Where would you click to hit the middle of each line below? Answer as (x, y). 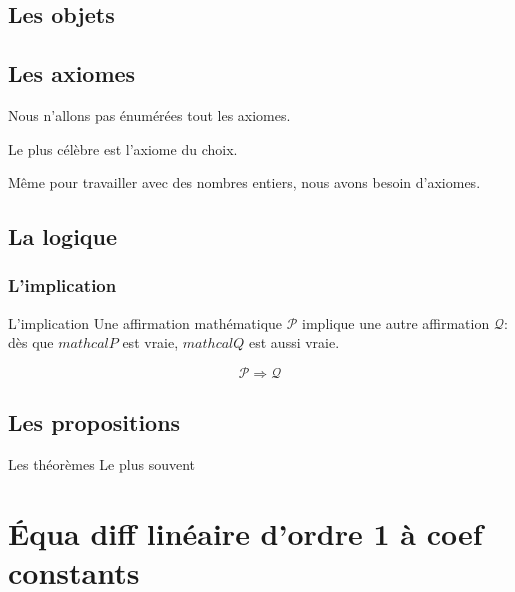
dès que (31, 342)
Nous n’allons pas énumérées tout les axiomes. (149, 114)
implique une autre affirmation (396, 322)
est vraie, (150, 342)
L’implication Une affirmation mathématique (145, 322)
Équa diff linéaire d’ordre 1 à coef (245, 532)
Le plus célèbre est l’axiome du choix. (123, 148)
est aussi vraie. (294, 342)
